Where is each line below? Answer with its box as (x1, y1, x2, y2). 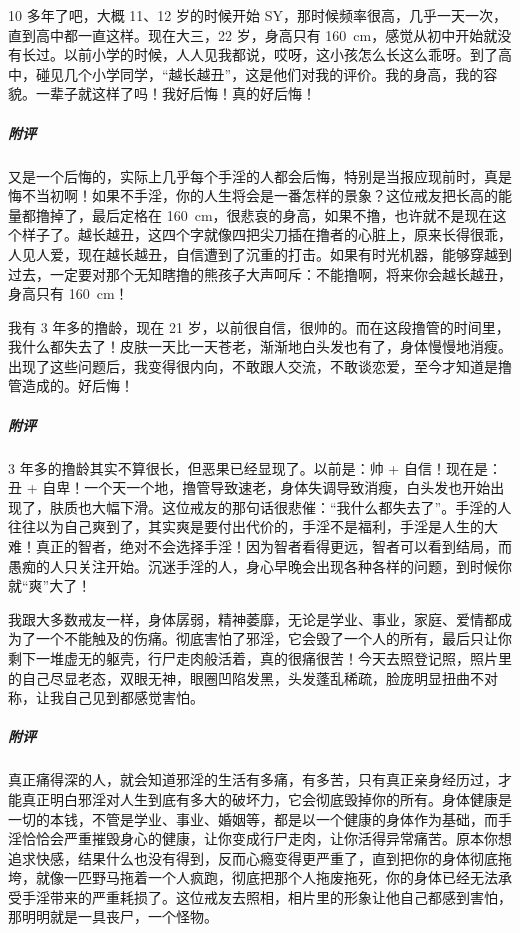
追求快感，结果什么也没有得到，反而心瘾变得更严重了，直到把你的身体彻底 (8, 847, 498, 868)
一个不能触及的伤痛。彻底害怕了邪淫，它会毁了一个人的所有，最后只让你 (35, 628, 512, 649)
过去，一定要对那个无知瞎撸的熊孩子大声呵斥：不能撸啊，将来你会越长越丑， (8, 263, 512, 284)
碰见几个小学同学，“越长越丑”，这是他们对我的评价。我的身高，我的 (35, 63, 484, 84)
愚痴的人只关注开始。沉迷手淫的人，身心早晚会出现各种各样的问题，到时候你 (8, 555, 512, 576)
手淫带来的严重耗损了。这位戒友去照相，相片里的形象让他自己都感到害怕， (21, 886, 512, 907)
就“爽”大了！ (8, 575, 92, 596)
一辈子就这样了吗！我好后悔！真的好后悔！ (35, 83, 316, 104)
